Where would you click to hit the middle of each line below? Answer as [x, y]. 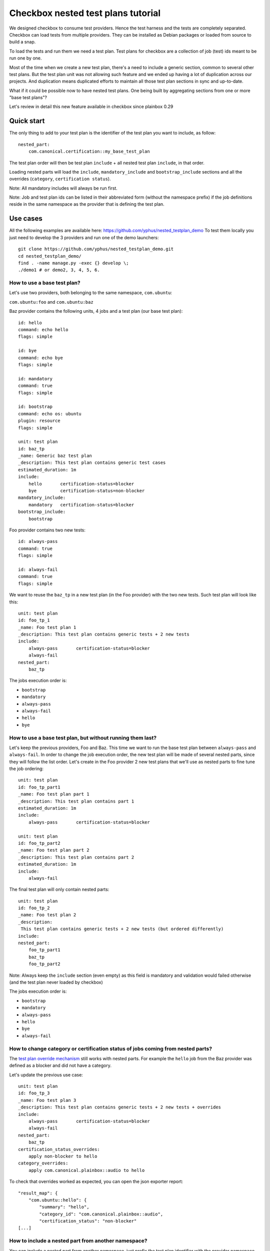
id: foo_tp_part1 [39, 787]
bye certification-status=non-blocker [86, 491]
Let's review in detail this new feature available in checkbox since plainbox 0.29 [91, 107]
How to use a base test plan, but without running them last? [83, 738]
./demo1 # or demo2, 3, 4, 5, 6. [59, 270]
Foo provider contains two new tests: [47, 530]
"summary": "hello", [64, 1207]
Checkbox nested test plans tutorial [85, 13]
